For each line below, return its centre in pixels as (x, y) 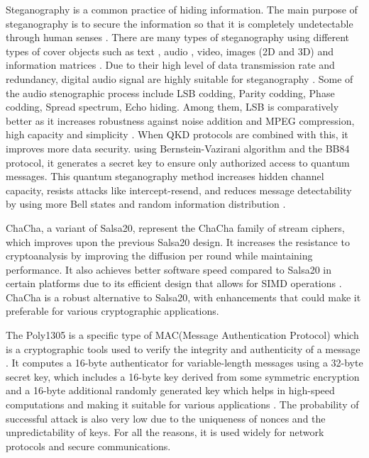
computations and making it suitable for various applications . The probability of (182, 404)
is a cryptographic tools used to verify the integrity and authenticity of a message (183, 348)
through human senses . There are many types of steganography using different (178, 37)
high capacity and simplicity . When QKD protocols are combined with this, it (177, 134)
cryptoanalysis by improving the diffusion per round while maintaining (159, 256)
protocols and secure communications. (88, 446)
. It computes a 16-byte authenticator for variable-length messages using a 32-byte (184, 363)
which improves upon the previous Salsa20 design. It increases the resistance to (178, 241)
